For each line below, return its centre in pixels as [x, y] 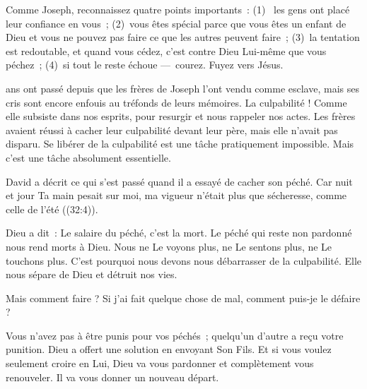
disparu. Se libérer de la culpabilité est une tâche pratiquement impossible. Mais [180, 144]
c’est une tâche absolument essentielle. [88, 157]
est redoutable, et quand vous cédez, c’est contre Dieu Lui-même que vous [166, 50]
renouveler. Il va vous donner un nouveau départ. [112, 377]
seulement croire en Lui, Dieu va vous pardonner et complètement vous [160, 363]
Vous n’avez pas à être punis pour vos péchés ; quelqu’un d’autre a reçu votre [175, 335]
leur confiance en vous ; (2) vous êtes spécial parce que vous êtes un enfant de [176, 23]
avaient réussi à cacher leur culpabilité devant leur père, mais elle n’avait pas [172, 130]
